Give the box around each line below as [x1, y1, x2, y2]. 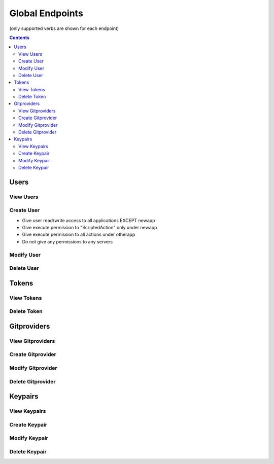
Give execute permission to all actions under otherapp [22, 231, 135, 238]
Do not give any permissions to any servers [22, 238, 113, 244]
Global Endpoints [9, 8, 83, 19]
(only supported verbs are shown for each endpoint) [9, 25, 119, 31]
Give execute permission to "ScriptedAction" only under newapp [22, 225, 157, 231]
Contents [9, 34, 30, 41]
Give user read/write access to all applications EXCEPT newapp [22, 217, 155, 223]
